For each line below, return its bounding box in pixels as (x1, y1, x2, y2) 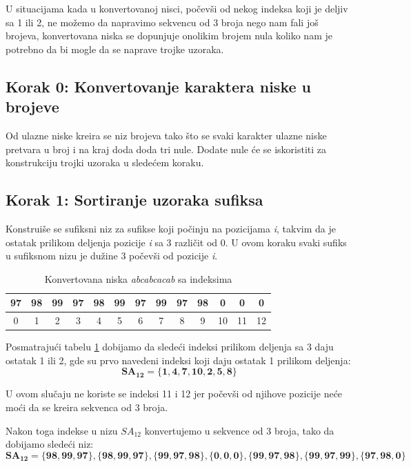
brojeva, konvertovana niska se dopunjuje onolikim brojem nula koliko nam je (6, 28, 332, 43)
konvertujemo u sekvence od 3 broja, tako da (144, 423, 334, 437)
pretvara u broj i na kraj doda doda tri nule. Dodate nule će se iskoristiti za (6, 141, 327, 156)
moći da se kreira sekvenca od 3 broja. (6, 400, 168, 415)
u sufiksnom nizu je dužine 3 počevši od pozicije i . (6, 248, 218, 263)
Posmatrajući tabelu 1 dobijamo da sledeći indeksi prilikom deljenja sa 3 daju (6, 339, 334, 354)
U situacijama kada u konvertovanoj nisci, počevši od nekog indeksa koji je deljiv (6, 1, 348, 15)
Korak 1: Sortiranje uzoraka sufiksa (6, 189, 263, 210)
